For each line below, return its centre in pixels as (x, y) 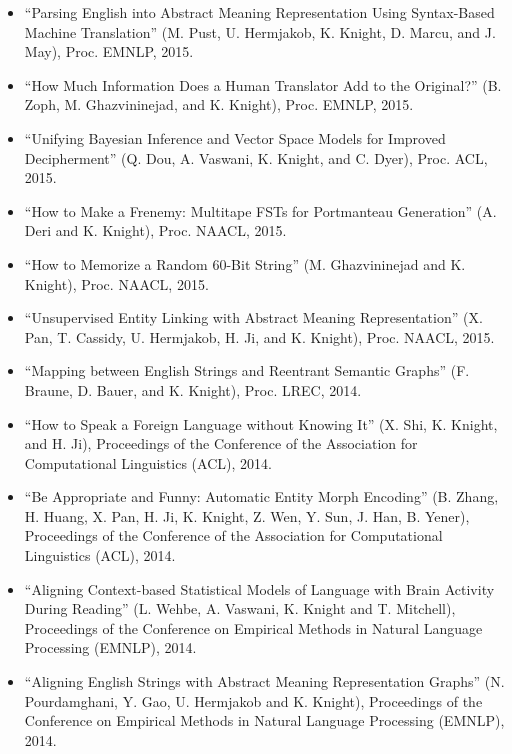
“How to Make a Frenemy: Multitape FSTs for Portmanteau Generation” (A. (260, 210)
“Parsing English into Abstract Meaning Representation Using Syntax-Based (259, 12)
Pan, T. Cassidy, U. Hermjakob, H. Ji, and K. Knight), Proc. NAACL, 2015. (259, 336)
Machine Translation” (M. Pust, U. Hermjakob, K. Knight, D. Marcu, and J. (260, 31)
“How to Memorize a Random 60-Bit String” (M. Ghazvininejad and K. (245, 263)
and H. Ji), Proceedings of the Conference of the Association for (221, 443)
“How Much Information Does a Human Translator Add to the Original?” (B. (263, 84)
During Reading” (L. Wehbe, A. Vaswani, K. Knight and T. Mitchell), (240, 608)
